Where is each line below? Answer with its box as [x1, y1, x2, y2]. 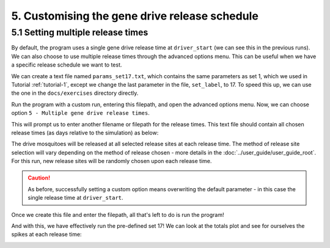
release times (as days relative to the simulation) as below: [11, 129, 159, 136]
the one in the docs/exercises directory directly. [11, 89, 139, 97]
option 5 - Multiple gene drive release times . [11, 109, 150, 117]
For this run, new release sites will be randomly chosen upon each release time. [11, 158, 212, 165]
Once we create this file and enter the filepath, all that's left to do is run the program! [11, 211, 224, 218]
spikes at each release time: [11, 231, 82, 238]
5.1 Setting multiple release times [11, 27, 148, 38]
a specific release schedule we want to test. [11, 61, 122, 68]
